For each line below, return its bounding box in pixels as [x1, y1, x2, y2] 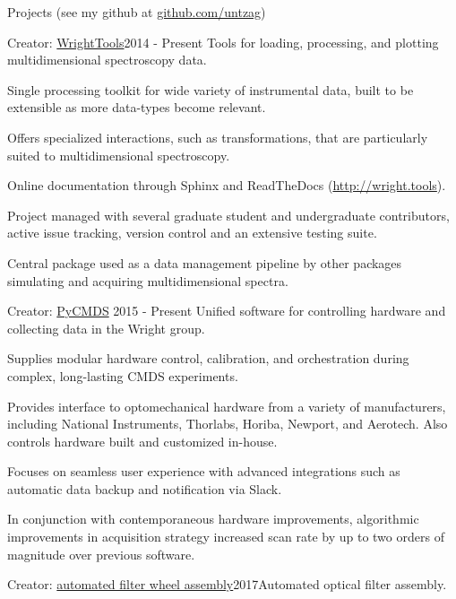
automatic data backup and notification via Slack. [7, 479, 282, 498]
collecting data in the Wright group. [7, 318, 205, 337]
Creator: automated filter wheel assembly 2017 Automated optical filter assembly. [7, 575, 447, 594]
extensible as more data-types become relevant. [7, 98, 266, 117]
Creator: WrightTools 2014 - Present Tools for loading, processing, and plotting [7, 32, 439, 51]
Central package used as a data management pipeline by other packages [7, 253, 402, 272]
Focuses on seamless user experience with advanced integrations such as [7, 462, 400, 481]
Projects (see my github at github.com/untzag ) [7, 3, 266, 21]
